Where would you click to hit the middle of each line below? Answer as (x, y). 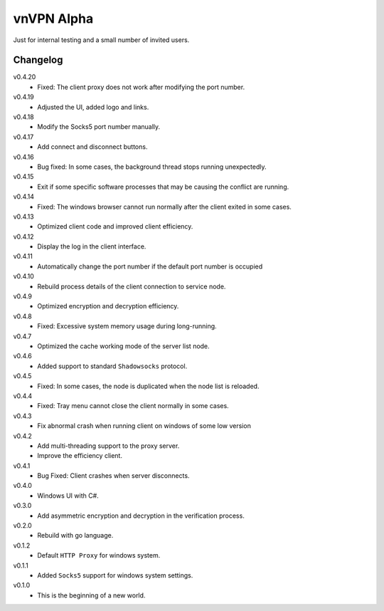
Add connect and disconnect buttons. (92, 147)
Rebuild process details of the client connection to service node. (132, 286)
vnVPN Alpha (53, 19)
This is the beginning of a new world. (91, 595)
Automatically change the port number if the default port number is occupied (150, 266)
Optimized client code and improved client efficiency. (115, 226)
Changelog (38, 60)
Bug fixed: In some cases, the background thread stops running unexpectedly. (152, 167)
